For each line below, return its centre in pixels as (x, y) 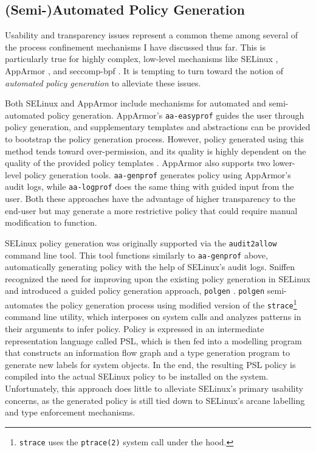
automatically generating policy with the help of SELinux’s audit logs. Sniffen (150, 267)
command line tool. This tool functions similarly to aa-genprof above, (136, 255)
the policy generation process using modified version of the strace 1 (171, 304)
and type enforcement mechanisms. (70, 412)
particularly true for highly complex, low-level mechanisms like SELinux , (142, 59)
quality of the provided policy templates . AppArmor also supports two (138, 163)
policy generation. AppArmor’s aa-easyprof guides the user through (176, 115)
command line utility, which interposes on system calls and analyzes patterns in (153, 317)
